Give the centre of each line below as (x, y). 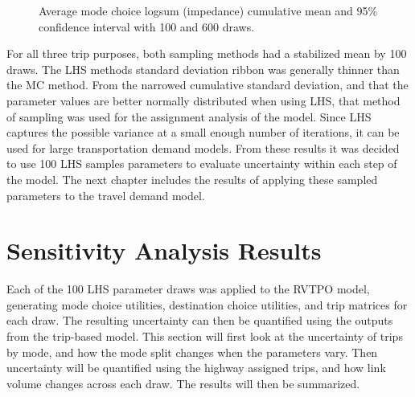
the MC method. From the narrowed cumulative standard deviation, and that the (207, 85)
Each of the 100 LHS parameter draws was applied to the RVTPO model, (188, 289)
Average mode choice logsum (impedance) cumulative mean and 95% (208, 10)
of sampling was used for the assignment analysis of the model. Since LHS (189, 116)
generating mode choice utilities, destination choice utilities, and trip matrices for (207, 304)
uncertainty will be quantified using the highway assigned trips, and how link (196, 368)
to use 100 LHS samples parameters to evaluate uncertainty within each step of (202, 164)
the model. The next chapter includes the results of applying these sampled (192, 179)
